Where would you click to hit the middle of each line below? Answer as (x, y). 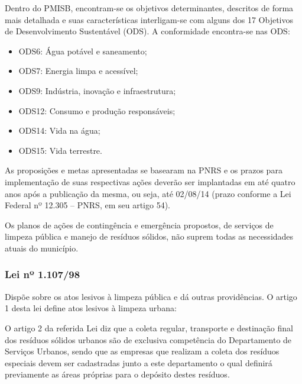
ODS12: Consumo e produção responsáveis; (97, 110)
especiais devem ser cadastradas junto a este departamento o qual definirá (139, 362)
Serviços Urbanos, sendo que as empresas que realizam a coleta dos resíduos (142, 351)
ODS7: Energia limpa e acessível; (78, 71)
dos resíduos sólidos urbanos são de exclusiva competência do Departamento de (148, 339)
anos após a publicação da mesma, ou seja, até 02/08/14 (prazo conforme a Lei (148, 193)
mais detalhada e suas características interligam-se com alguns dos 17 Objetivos (149, 19)
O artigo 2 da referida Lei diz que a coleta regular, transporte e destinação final (149, 327)
